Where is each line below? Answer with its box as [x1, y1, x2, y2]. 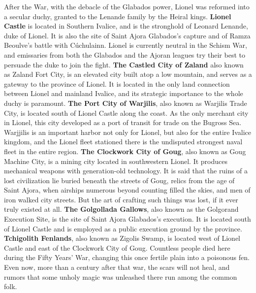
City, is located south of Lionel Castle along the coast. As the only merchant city [4, 107, 249, 118]
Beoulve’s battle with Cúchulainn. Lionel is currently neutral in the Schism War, [4, 40, 247, 50]
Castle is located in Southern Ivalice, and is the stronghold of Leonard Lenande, [4, 21, 248, 31]
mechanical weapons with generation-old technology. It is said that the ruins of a [4, 165, 248, 176]
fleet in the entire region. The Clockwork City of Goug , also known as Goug [4, 146, 246, 156]
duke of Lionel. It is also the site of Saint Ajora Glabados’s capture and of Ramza [4, 30, 251, 40]
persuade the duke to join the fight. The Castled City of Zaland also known [4, 59, 244, 69]
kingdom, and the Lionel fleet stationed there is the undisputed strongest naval [4, 136, 243, 147]
